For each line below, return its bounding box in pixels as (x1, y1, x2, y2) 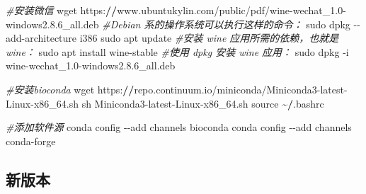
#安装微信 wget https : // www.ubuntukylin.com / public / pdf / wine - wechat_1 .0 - (6, 3, 346, 17)
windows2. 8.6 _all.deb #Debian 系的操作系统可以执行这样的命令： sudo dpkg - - (6, 16, 360, 31)
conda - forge (6, 133, 56, 148)
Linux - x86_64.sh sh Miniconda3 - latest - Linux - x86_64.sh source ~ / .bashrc (6, 96, 324, 110)
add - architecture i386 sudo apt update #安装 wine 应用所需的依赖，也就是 (6, 30, 339, 45)
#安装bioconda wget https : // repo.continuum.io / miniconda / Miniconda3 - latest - (6, 81, 348, 96)
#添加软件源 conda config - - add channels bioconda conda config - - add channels (6, 120, 352, 135)
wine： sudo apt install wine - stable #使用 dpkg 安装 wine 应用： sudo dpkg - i (6, 44, 349, 59)
